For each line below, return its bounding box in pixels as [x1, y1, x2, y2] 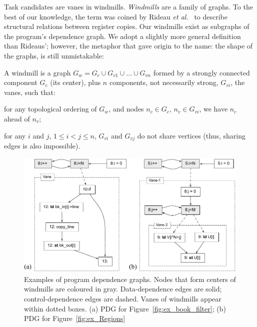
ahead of [4, 113, 30, 123]
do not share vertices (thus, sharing [137, 130, 245, 140]
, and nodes [108, 103, 144, 114]
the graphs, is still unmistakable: [4, 50, 104, 60]
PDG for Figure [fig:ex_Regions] [24, 313, 125, 323]
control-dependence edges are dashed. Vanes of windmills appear [24, 293, 221, 303]
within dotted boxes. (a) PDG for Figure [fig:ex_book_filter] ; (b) [24, 303, 226, 313]
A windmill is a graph [4, 67, 71, 77]
